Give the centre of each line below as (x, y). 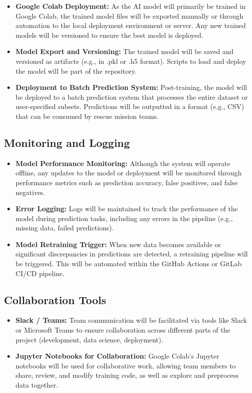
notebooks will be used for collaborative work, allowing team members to (126, 365)
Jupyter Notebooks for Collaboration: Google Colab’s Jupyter (117, 356)
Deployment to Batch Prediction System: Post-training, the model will (131, 87)
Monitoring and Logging (67, 142)
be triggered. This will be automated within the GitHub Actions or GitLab (128, 264)
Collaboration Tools (55, 299)
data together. (37, 385)
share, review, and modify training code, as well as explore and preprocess (127, 375)
